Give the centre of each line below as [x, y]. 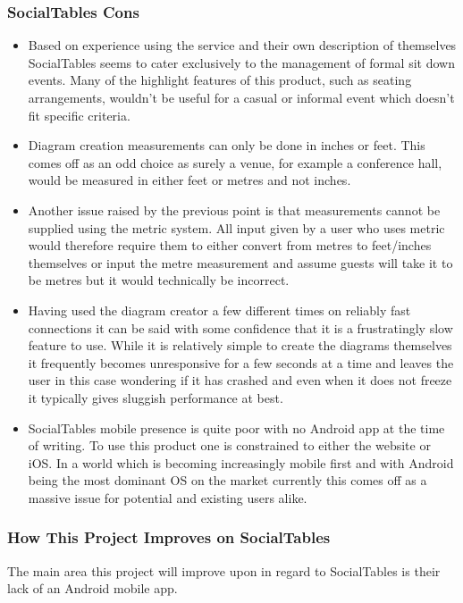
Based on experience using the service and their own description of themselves [242, 45]
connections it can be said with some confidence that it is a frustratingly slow [240, 327]
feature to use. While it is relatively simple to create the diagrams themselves [240, 345]
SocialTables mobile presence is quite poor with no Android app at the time [236, 427]
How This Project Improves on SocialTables [169, 537]
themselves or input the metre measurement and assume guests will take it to [240, 262]
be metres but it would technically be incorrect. [159, 280]
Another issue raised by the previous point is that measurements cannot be [234, 209]
